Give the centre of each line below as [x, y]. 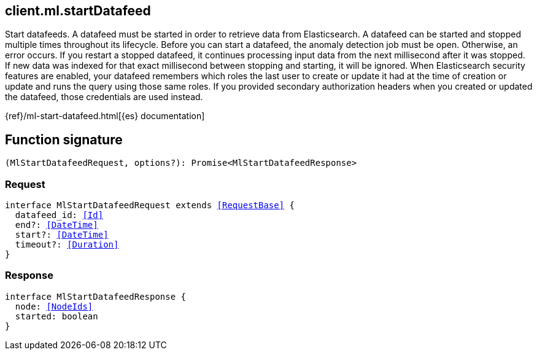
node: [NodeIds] [54, 306]
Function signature [64, 139]
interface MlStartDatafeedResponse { [96, 296]
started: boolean [56, 316]
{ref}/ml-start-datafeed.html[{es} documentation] [105, 116]
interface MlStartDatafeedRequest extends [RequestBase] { [150, 205]
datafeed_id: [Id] [59, 215]
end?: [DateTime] [56, 225]
